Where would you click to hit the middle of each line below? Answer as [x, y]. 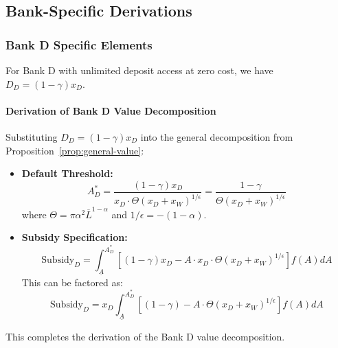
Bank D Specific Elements [79, 44]
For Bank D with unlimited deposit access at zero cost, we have [139, 70]
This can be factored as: [72, 282]
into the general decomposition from [217, 136]
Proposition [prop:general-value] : [75, 150]
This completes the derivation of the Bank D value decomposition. [145, 336]
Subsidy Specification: [75, 237]
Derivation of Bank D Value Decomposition [111, 110]
